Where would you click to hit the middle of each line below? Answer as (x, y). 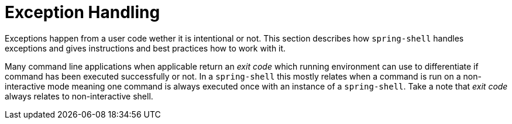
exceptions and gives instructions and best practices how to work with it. (145, 48)
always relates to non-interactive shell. (79, 96)
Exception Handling (83, 12)
